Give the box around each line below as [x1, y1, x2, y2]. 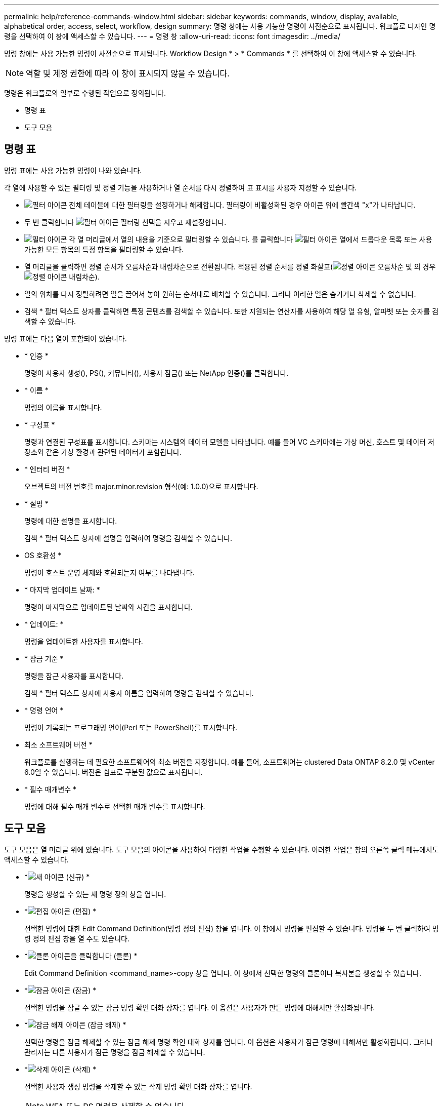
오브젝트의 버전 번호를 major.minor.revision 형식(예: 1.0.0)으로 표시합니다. [24, 482, 258, 491]
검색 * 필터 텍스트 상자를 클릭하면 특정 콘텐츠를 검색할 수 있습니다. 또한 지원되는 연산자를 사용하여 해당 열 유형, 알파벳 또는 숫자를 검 [24, 306, 439, 315]
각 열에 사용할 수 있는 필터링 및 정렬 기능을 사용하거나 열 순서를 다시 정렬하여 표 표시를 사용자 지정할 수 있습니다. [4, 183, 357, 192]
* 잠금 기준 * [24, 654, 64, 663]
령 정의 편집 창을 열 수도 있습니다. [24, 934, 129, 943]
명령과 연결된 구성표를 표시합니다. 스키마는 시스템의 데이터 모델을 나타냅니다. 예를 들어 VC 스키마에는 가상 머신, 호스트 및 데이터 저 [24, 437, 434, 446]
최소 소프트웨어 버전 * [24, 740, 93, 749]
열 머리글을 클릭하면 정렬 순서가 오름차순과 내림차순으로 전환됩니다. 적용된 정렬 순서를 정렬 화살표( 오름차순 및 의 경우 [24, 262, 436, 271]
